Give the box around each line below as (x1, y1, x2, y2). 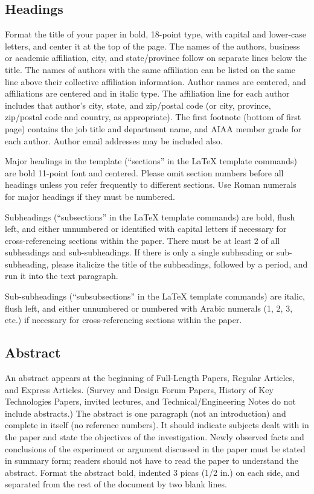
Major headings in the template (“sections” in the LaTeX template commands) (5, 155, 297, 167)
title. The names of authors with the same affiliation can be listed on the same (5, 63, 296, 75)
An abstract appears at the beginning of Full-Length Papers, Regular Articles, (5, 371, 295, 384)
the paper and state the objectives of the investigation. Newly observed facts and (5, 431, 304, 443)
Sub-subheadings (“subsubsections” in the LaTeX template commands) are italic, (5, 290, 305, 303)
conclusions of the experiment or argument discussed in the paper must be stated (5, 442, 306, 455)
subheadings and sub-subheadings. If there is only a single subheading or (5, 246, 274, 258)
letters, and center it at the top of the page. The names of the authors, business (5, 39, 300, 52)
